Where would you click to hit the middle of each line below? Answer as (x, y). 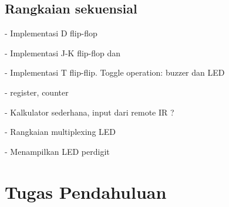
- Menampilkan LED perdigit (57, 151)
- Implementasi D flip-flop (51, 33)
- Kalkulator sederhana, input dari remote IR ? (90, 112)
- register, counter (37, 92)
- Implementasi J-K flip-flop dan (63, 52)
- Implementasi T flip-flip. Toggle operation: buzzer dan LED (115, 72)
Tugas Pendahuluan (86, 191)
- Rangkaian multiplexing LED (60, 132)
